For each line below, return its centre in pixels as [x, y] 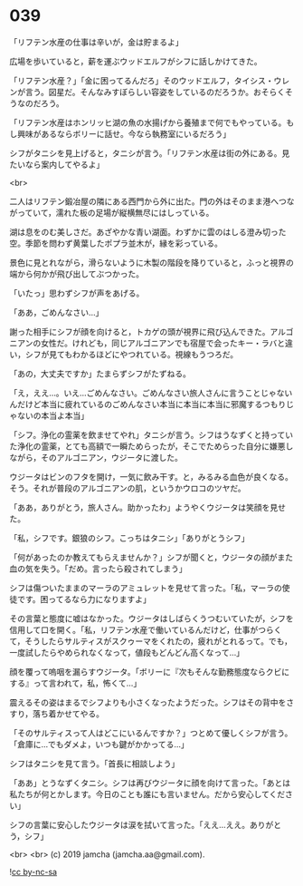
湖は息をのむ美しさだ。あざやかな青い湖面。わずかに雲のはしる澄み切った [148, 231]
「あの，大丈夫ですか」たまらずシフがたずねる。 [100, 374]
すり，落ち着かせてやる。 [57, 714]
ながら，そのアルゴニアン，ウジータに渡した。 [96, 457]
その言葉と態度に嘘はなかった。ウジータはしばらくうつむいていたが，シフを [151, 618]
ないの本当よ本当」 [52, 415]
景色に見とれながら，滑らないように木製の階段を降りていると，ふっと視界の [151, 262]
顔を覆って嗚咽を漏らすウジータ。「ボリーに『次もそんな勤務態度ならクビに [150, 671]
